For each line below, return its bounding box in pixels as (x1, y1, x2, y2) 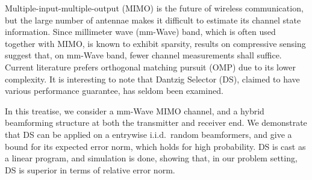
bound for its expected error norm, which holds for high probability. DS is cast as (5, 140, 306, 152)
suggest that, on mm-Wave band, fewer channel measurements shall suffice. (5, 49, 282, 61)
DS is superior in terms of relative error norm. (5, 163, 175, 176)
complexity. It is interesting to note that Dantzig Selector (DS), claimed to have (5, 72, 300, 85)
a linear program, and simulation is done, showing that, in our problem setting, (5, 152, 298, 164)
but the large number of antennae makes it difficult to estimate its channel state (5, 13, 301, 26)
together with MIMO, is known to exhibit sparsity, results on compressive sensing (5, 37, 306, 49)
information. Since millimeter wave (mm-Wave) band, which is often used (5, 25, 276, 38)
